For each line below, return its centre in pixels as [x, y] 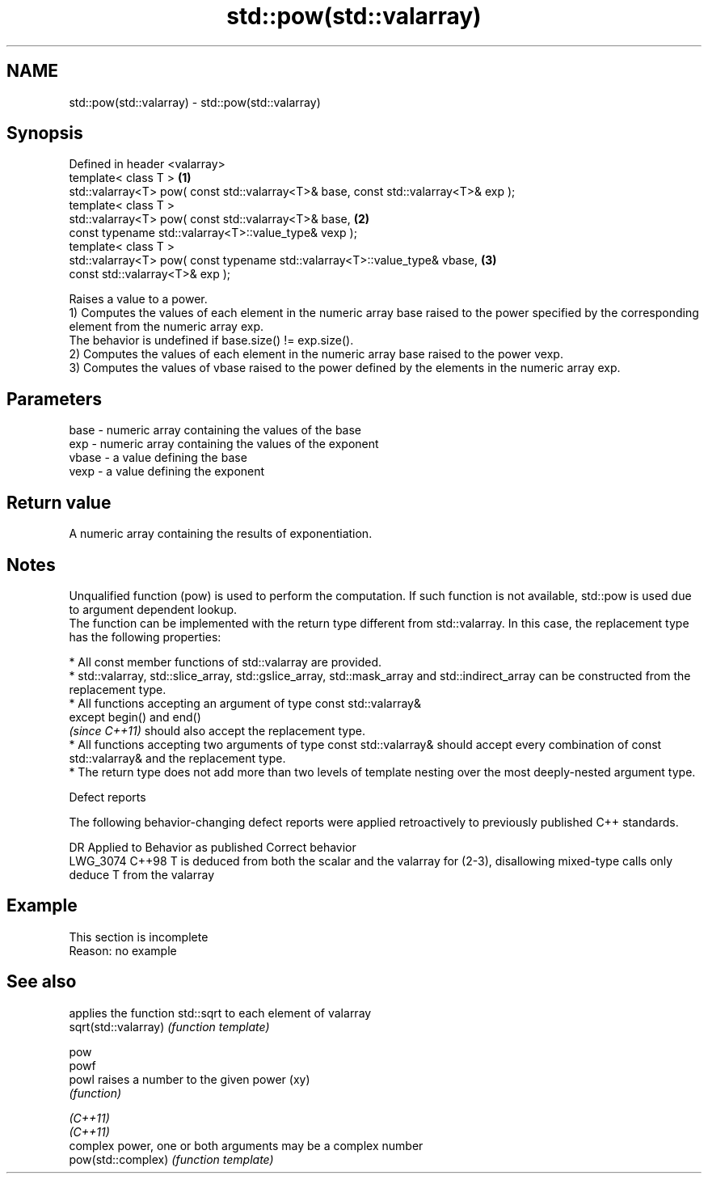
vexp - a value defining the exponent [167, 472]
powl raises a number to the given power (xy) [190, 1079]
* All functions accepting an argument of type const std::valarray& [245, 703]
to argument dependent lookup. [153, 609]
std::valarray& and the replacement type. [177, 758]
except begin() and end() [135, 717]
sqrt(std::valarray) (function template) [169, 1026]
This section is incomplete [139, 937]
